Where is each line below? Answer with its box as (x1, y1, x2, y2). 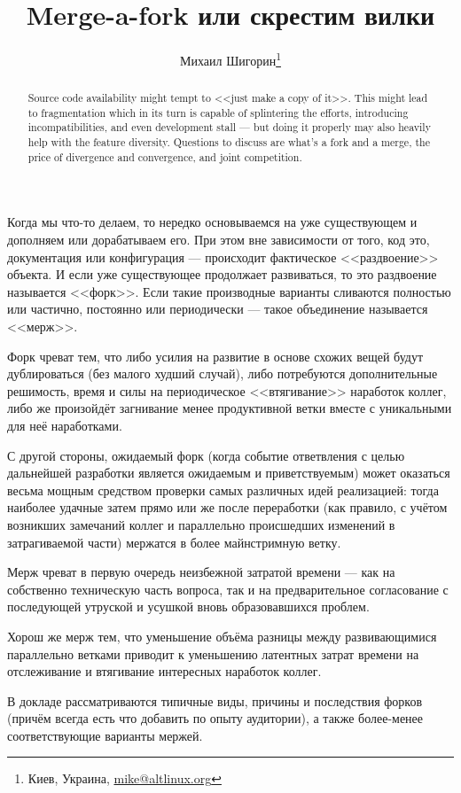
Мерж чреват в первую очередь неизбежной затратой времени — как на (7, 563, 395, 581)
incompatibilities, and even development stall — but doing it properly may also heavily (27, 120, 431, 135)
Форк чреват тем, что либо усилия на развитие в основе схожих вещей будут (7, 346, 424, 365)
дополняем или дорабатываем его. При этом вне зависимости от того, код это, (7, 230, 430, 249)
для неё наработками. (7, 416, 122, 434)
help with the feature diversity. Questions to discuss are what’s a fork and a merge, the (27, 135, 430, 150)
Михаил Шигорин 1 (180, 49, 281, 69)
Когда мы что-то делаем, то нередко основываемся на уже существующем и (7, 213, 418, 231)
